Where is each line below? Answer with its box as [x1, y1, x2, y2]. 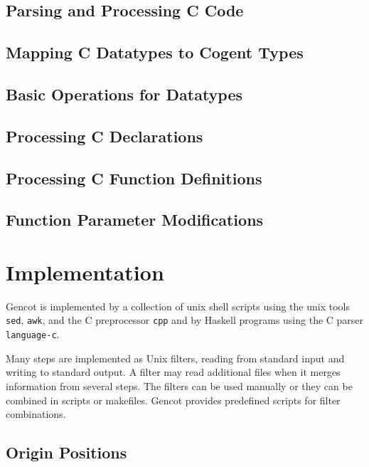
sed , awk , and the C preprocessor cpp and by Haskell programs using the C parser [6, 313, 364, 327]
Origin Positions [6, 441, 127, 463]
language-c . [6, 327, 60, 342]
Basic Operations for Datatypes [6, 83, 243, 105]
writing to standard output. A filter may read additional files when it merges [6, 364, 341, 379]
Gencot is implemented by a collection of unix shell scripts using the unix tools [6, 298, 350, 313]
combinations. [6, 406, 66, 421]
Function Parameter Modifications [6, 209, 264, 231]
